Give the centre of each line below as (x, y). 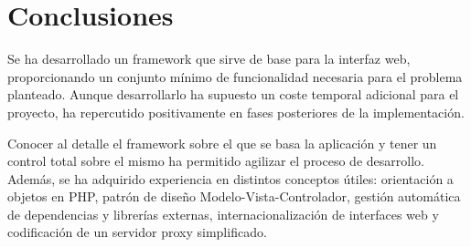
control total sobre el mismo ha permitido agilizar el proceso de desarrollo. (216, 161)
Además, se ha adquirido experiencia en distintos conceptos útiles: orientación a (230, 178)
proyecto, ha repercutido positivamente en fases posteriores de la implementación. (236, 112)
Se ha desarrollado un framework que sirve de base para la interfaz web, (209, 59)
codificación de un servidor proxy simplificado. (137, 232)
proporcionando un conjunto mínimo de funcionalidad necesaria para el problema (235, 76)
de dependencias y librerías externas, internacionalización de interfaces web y (223, 214)
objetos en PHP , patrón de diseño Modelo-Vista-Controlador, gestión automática (234, 196)
